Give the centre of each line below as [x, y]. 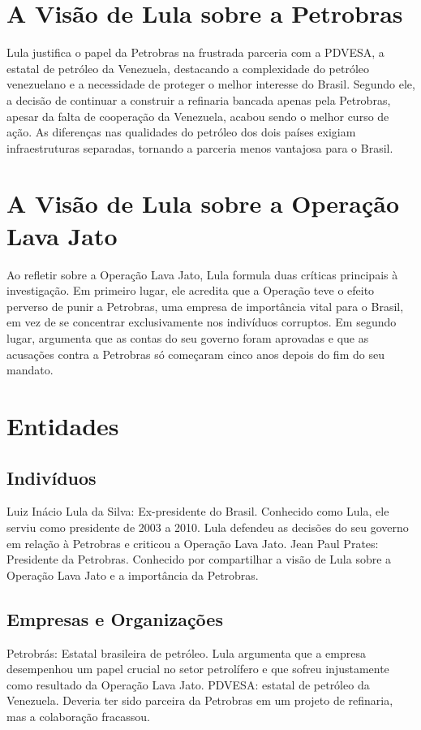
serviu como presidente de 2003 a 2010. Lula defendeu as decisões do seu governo [208, 527]
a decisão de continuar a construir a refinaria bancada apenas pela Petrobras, [199, 99]
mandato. [30, 370]
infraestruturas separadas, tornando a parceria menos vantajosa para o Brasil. [200, 147]
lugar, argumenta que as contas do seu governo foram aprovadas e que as [188, 337]
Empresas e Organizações [115, 618]
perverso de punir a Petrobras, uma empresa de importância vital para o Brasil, [205, 306]
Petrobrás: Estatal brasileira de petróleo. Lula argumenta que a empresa [186, 652]
